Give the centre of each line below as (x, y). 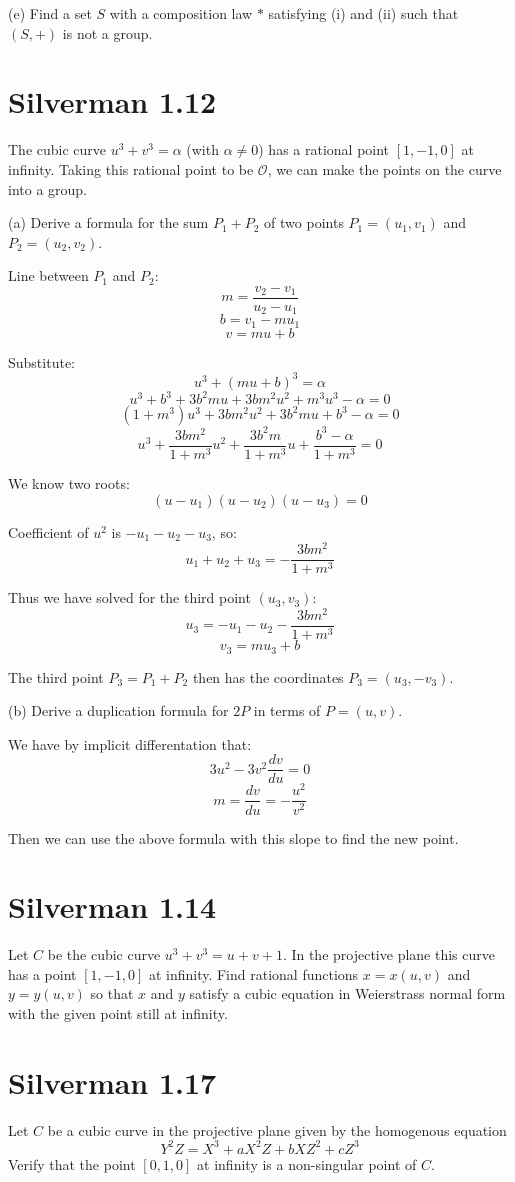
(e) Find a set (50, 13)
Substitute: (41, 361)
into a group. (48, 188)
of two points (304, 222)
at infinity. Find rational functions (253, 973)
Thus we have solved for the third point (129, 597)
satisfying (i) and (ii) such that (363, 13)
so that (112, 993)
